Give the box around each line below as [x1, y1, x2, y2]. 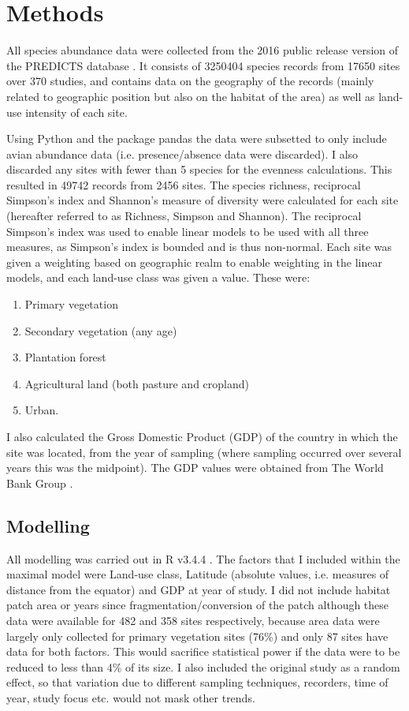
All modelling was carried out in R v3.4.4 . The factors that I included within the [6, 550, 400, 567]
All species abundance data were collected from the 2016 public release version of [6, 42, 399, 58]
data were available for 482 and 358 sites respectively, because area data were [6, 612, 380, 628]
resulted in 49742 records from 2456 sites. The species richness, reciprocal [6, 176, 361, 193]
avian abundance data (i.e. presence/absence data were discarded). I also [6, 145, 359, 162]
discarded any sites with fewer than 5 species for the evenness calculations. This [6, 161, 392, 178]
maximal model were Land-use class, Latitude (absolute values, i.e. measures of [6, 566, 389, 582]
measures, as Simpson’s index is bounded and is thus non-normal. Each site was [6, 238, 392, 255]
